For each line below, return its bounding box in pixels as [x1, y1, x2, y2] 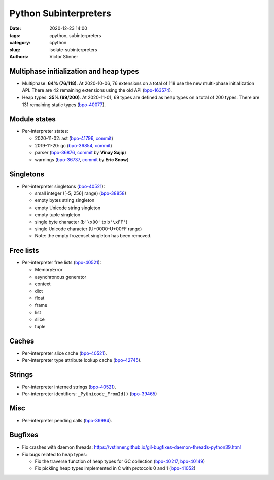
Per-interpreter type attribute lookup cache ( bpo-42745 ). [22, 357, 142, 363]
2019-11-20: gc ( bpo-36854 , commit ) [35, 142, 113, 148]
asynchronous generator [35, 273, 86, 280]
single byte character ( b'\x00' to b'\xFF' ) [35, 219, 128, 225]
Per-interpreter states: [22, 128, 68, 134]
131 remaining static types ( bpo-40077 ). [22, 101, 106, 108]
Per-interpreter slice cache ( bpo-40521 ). [22, 350, 107, 356]
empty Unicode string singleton [35, 204, 101, 211]
